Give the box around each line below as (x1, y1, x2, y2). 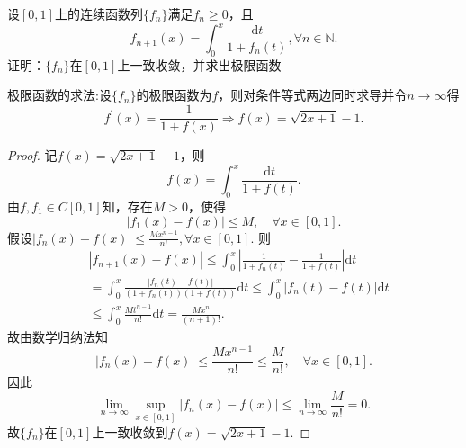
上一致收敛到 (92, 422, 168, 441)
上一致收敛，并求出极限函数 (117, 55, 282, 74)
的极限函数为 (136, 85, 212, 104)
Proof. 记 (7, 146, 58, 165)
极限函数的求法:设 (7, 85, 112, 104)
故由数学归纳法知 (7, 327, 108, 345)
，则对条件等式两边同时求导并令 (218, 85, 408, 104)
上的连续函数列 (54, 4, 143, 22)
